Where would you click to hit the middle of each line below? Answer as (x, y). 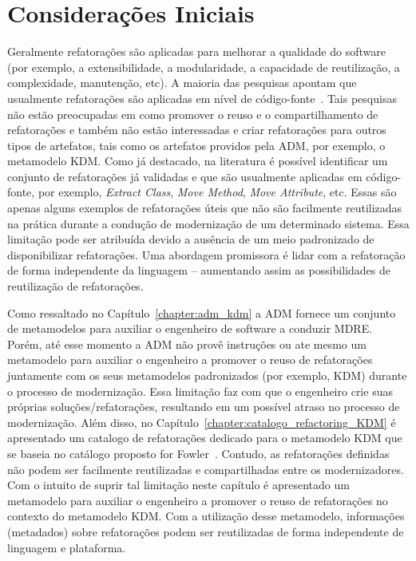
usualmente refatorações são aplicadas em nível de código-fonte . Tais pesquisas (202, 98)
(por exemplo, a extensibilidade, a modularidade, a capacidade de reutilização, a (204, 67)
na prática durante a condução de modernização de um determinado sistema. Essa (208, 223)
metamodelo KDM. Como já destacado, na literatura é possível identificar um (198, 161)
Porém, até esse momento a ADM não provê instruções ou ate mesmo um (187, 344)
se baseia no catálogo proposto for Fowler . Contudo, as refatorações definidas (198, 453)
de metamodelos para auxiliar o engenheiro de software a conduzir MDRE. (190, 328)
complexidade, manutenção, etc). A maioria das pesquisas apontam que (182, 83)
